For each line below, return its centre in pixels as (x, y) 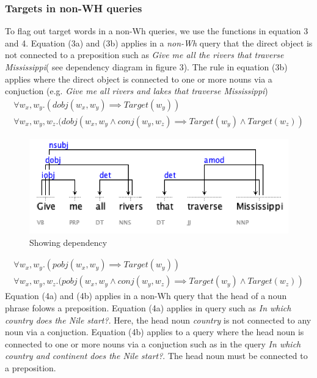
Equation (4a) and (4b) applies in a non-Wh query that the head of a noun (146, 296)
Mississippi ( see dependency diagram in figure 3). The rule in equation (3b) (146, 67)
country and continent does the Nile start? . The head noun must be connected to (156, 356)
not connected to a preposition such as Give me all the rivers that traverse (144, 55)
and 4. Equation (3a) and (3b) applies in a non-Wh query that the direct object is (159, 43)
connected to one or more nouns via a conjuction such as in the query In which (153, 343)
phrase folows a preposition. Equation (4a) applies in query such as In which (148, 307)
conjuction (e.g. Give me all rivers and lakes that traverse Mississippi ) (137, 91)
